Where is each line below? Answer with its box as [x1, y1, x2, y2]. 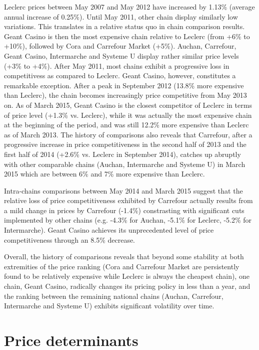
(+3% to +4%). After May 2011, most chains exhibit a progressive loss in [4, 60, 229, 71]
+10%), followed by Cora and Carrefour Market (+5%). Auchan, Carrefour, [4, 41, 236, 51]
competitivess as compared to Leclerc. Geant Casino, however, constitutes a [4, 70, 236, 81]
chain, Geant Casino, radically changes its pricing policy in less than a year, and [4, 281, 250, 291]
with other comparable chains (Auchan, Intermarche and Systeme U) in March [4, 158, 245, 169]
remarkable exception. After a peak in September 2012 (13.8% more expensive [4, 80, 244, 90]
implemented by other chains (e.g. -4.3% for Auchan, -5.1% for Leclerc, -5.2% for [4, 215, 252, 225]
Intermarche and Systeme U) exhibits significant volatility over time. [4, 300, 214, 311]
